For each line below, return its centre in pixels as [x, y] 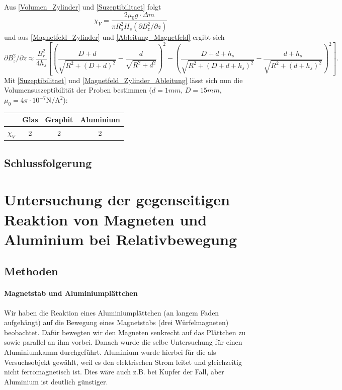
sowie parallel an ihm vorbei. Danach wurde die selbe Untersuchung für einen [123, 342]
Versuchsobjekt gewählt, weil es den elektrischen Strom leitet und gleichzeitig [123, 362]
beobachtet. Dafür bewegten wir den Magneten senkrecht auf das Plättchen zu [125, 332]
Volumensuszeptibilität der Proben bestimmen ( [78, 90]
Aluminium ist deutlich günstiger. [56, 381]
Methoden [31, 271]
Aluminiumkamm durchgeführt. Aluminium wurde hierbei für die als [110, 352]
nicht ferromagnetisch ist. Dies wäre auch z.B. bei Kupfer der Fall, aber [114, 372]
